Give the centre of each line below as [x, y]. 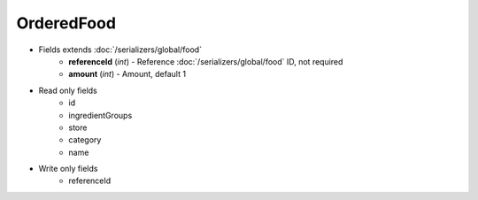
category [85, 140]
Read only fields [68, 90]
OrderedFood [66, 23]
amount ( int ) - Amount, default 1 [127, 74]
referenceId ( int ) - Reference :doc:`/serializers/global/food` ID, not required [206, 61]
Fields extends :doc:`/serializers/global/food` [120, 50]
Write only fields [68, 169]
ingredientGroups [100, 115]
